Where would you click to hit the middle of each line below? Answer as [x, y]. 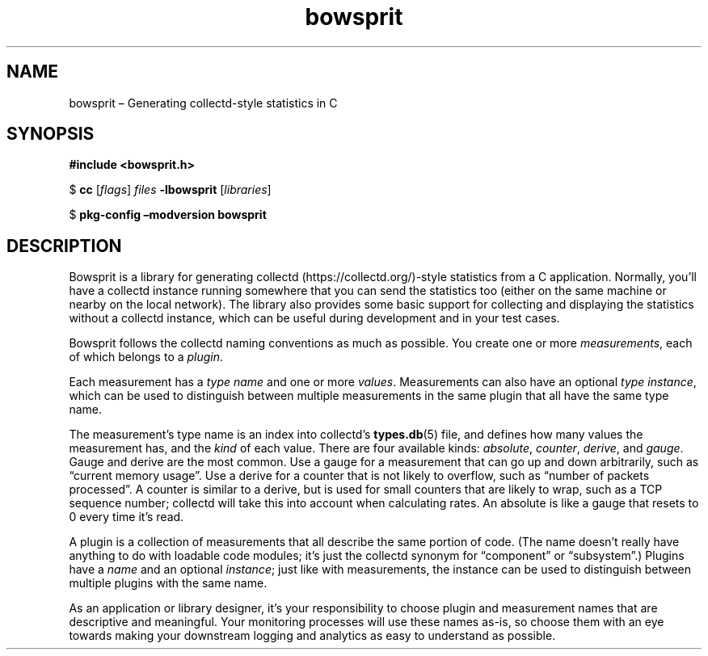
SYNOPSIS [51, 134]
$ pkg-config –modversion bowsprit [168, 215]
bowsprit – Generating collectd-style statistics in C [203, 103]
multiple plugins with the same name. [168, 583]
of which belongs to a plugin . [146, 357]
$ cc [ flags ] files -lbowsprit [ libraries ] [170, 190]
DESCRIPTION [64, 246]
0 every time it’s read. [126, 517]
